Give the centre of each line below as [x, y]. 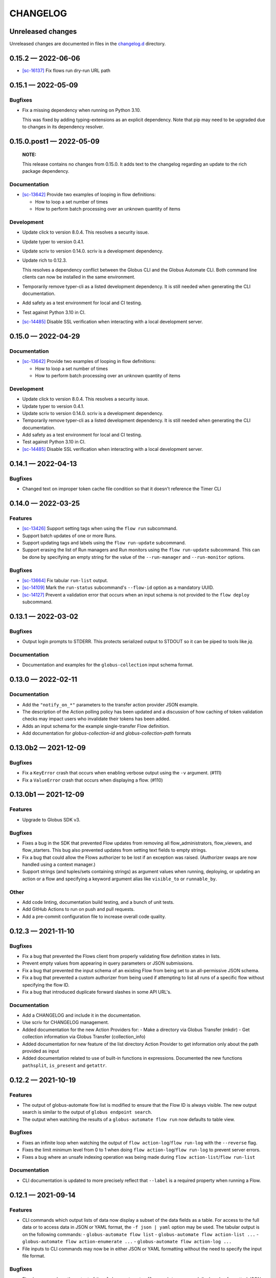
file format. [34, 1256]
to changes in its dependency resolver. [63, 127]
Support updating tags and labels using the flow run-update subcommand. [104, 542]
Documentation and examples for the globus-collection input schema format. [108, 665]
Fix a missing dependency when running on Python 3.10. [82, 110]
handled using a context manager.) [59, 864]
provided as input [41, 1051]
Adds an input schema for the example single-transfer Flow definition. [96, 726]
